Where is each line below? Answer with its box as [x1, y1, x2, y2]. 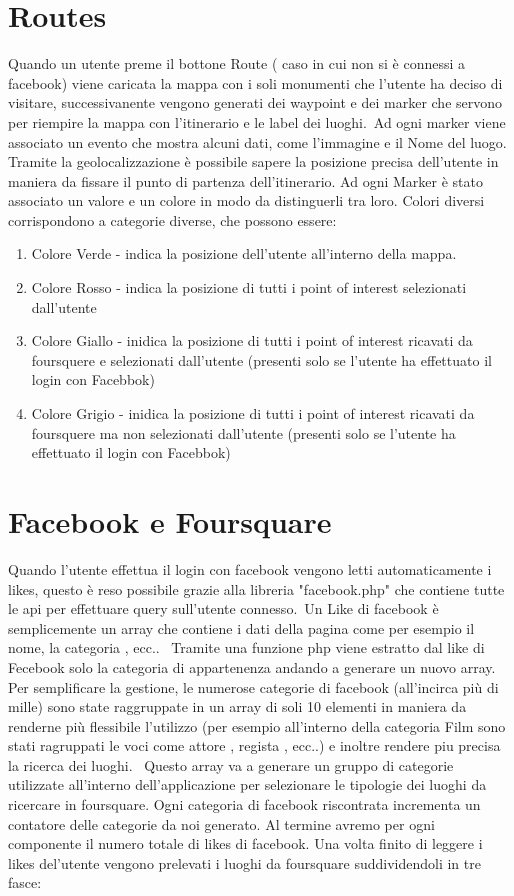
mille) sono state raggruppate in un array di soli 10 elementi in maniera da [8, 696, 467, 717]
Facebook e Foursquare [8, 501, 332, 541]
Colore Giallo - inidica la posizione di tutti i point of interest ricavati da [31, 330, 473, 351]
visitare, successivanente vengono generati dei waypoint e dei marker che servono [8, 92, 503, 113]
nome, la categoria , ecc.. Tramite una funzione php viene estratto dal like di [8, 637, 485, 658]
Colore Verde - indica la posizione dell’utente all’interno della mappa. [31, 243, 457, 264]
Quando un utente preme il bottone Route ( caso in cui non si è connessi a [8, 53, 466, 74]
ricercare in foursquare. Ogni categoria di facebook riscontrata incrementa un [8, 794, 481, 815]
